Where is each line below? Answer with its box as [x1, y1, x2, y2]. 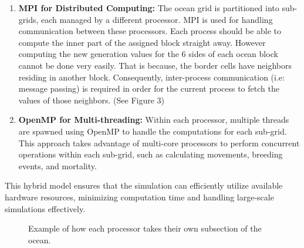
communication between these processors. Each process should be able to [18, 25, 282, 37]
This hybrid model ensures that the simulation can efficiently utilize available [5, 179, 283, 192]
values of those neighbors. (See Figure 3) [18, 93, 165, 106]
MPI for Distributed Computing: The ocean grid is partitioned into [18, 2, 279, 14]
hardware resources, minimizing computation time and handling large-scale [5, 190, 274, 203]
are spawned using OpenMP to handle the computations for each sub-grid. [18, 125, 287, 137]
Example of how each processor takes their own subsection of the [28, 222, 262, 234]
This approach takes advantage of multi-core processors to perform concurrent [18, 136, 300, 149]
